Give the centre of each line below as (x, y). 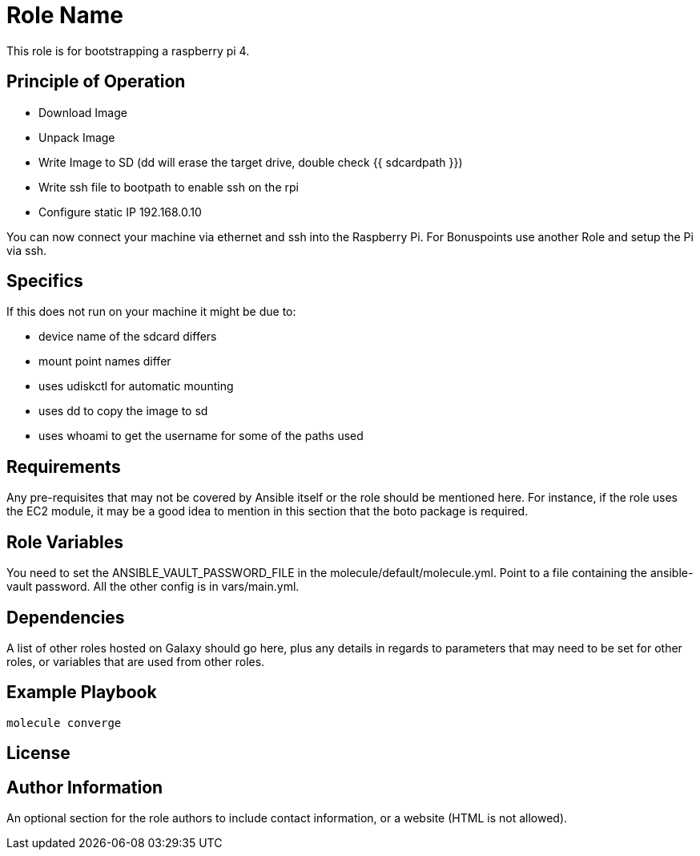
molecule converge (64, 723)
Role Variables (65, 542)
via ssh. (27, 250)
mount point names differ (105, 361)
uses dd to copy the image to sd (123, 411)
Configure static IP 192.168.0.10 (120, 212)
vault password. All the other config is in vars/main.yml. (153, 587)
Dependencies (66, 617)
